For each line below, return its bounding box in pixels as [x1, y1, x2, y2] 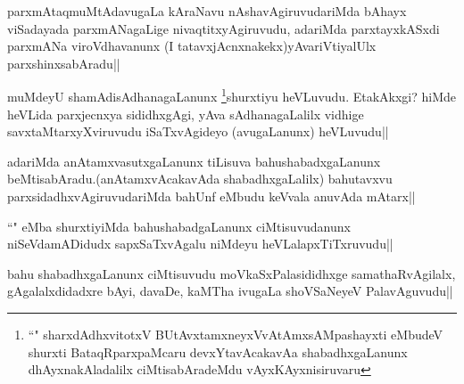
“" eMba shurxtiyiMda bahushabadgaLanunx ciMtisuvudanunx [7, 217, 351, 235]
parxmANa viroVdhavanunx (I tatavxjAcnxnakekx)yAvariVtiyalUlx [7, 37, 377, 55]
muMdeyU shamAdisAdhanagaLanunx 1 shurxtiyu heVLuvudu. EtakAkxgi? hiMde [7, 85, 457, 106]
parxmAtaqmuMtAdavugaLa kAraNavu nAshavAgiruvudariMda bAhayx [7, 2, 407, 20]
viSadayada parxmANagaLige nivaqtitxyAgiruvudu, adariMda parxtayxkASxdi [7, 19, 440, 37]
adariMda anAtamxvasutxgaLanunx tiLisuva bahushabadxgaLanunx [7, 151, 381, 170]
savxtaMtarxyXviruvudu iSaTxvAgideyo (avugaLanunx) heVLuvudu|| [7, 122, 389, 141]
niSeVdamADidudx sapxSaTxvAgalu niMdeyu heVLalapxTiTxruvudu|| [7, 234, 394, 253]
